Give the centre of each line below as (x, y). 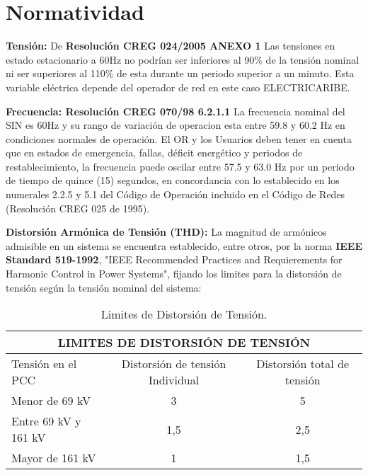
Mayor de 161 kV (54, 458)
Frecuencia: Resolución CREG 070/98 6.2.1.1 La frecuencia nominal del (176, 111)
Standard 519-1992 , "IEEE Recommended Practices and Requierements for (174, 259)
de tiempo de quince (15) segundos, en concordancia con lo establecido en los (173, 180)
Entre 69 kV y (46, 421)
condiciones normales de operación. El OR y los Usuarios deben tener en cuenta (179, 138)
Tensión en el (44, 364)
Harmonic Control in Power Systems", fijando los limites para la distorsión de (174, 274)
